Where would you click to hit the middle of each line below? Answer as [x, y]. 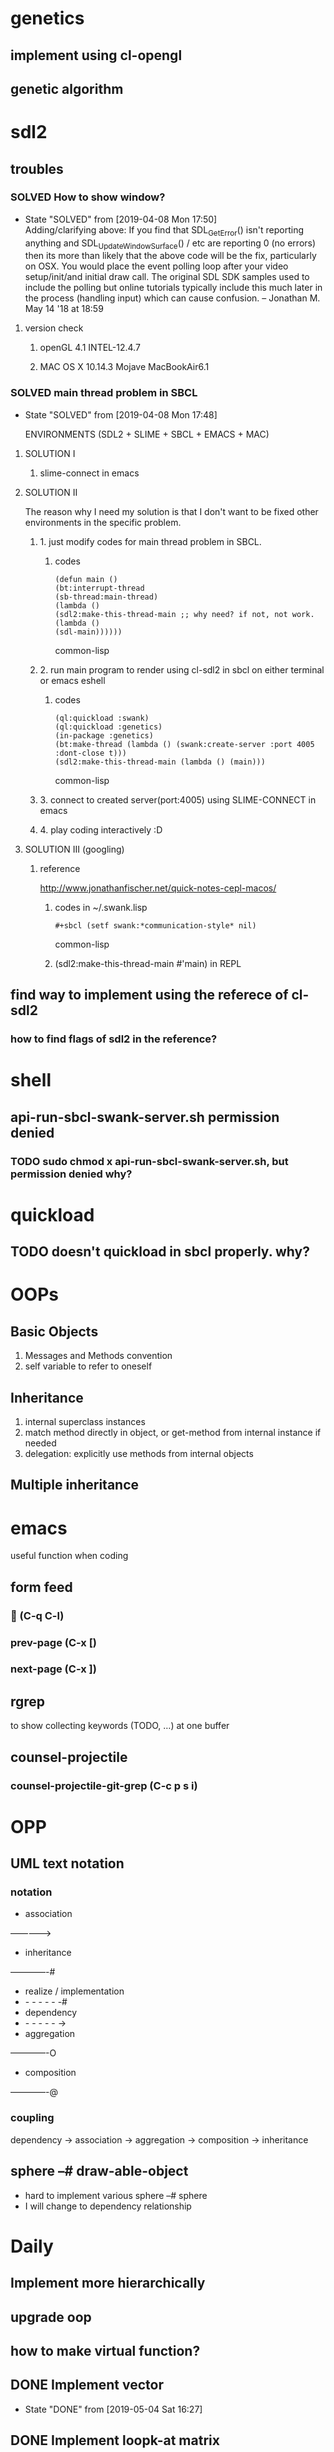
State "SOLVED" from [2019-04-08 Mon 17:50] [121, 219]
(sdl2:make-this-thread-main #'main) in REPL [148, 963]
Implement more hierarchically [108, 2283]
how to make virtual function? [105, 2350]
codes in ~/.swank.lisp [101, 907]
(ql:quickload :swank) [102, 718]
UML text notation [67, 1863]
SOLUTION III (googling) [74, 849]
